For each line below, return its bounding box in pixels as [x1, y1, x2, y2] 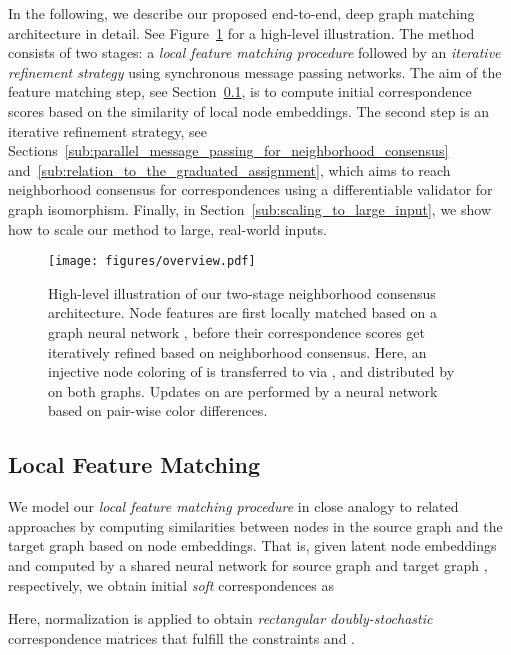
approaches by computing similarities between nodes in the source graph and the [8, 515, 503, 536]
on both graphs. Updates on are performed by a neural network [48, 380, 438, 401]
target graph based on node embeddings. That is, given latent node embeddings [8, 535, 497, 556]
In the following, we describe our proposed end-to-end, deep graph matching [8, 3, 475, 23]
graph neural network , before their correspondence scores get [48, 321, 425, 342]
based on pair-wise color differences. [48, 400, 268, 421]
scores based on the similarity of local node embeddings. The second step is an [8, 100, 489, 121]
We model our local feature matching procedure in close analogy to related [8, 496, 459, 517]
